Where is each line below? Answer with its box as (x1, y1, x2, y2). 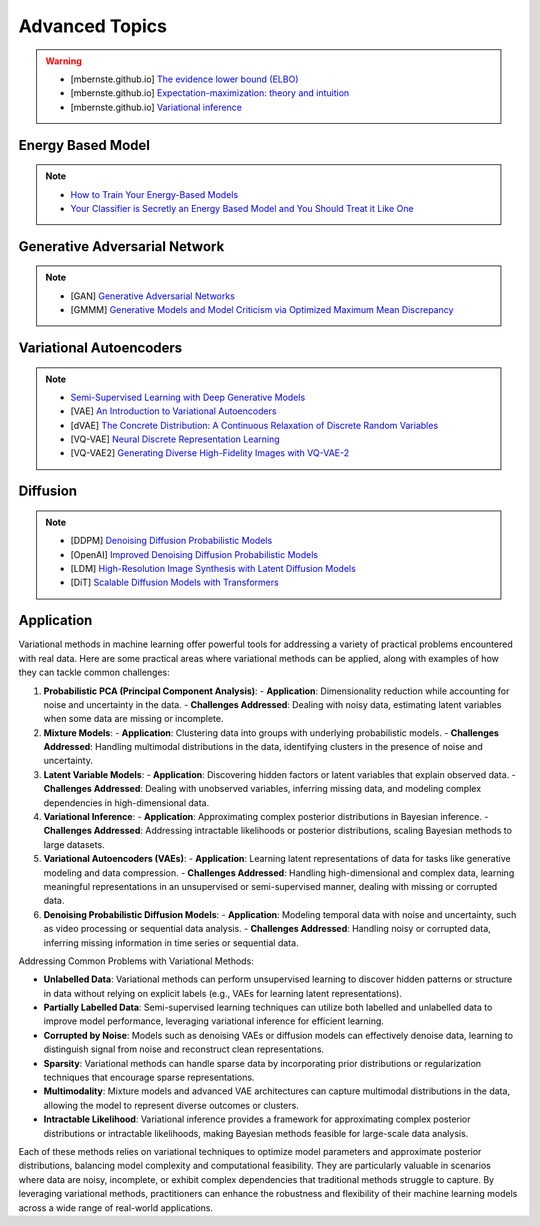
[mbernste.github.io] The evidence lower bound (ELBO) (70, 73, 299, 85)
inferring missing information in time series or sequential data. (43, 936, 299, 949)
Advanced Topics (18, 15, 167, 37)
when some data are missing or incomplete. (43, 713, 224, 725)
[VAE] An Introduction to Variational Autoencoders (70, 405, 277, 417)
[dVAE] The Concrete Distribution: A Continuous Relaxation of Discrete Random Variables (70, 419, 439, 431)
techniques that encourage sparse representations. (43, 1071, 255, 1084)
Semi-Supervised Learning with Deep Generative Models (70, 391, 306, 403)
